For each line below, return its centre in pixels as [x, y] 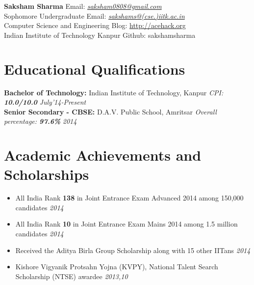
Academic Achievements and [103, 155]
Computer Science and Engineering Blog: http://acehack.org [95, 25]
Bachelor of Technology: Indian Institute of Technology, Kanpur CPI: [114, 92]
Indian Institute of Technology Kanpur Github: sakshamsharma [100, 35]
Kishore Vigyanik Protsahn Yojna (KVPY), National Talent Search [117, 267]
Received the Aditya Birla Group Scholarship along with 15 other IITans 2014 [133, 250]
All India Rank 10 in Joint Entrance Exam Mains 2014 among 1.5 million [127, 224]
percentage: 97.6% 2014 [40, 121]
